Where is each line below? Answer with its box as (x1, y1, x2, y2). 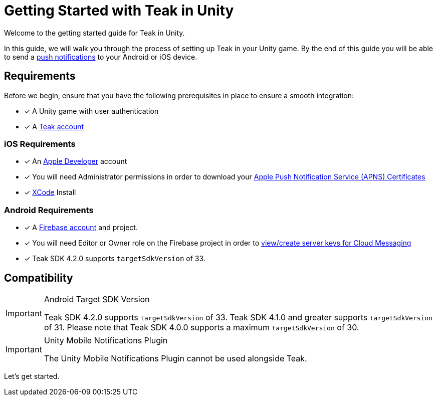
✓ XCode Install (24, 188, 76, 197)
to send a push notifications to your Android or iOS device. (4, 52, 197, 61)
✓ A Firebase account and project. (24, 223, 138, 232)
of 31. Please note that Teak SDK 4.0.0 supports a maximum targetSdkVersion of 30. (44, 322, 359, 332)
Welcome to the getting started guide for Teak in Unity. (4, 28, 185, 37)
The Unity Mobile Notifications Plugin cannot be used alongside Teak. (44, 353, 307, 363)
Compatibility (4, 271, 73, 284)
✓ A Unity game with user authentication (24, 106, 159, 115)
